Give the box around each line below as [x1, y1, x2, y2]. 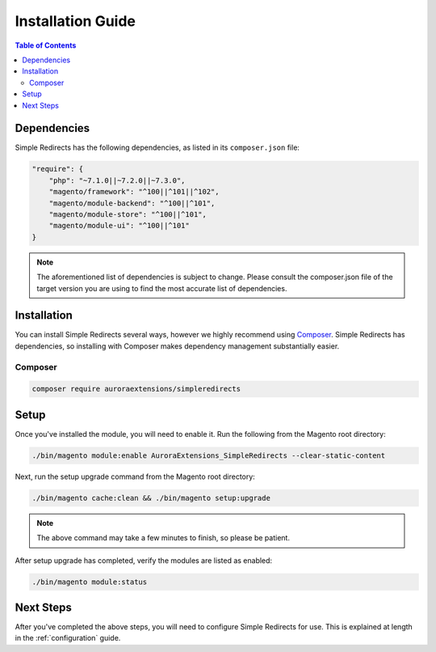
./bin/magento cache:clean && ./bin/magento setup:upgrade [31, 493, 270, 502]
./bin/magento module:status [31, 577, 148, 586]
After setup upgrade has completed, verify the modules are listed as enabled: [15, 555, 273, 565]
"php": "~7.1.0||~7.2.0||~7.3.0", [48, 176, 186, 185]
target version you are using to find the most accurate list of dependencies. [36, 283, 287, 293]
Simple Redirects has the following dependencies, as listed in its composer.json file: [15, 142, 300, 153]
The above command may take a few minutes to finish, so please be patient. [36, 533, 291, 543]
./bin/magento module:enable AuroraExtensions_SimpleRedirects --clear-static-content [31, 451, 386, 460]
